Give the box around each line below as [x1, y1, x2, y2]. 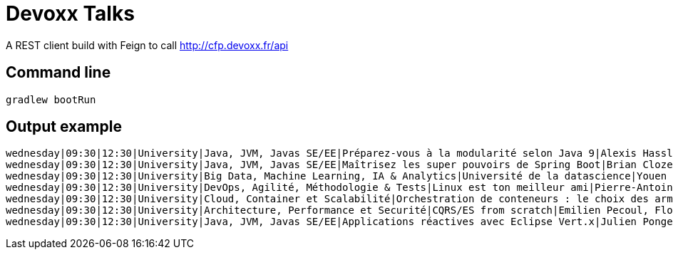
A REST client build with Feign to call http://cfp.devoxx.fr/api [6, 38, 289, 51]
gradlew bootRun [6, 93, 96, 105]
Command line [6, 63, 111, 82]
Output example [6, 118, 122, 136]
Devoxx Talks [6, 1, 135, 26]
